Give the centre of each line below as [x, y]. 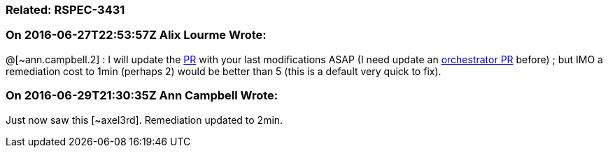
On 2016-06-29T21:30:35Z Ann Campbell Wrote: [142, 96]
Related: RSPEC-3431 [65, 10]
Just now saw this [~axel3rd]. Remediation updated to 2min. [144, 120]
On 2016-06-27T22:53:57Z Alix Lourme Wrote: [136, 35]
